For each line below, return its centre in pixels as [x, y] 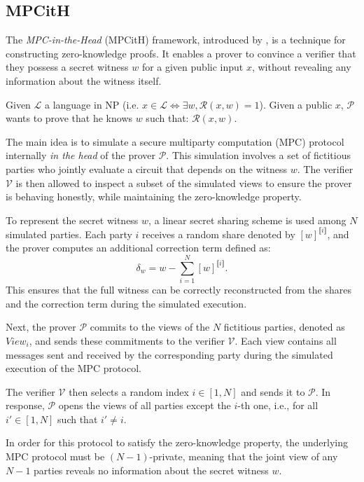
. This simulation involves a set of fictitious [258, 155]
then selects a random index [129, 391]
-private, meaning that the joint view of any [244, 456]
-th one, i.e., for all [278, 405]
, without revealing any [301, 67]
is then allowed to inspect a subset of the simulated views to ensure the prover [184, 183]
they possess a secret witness [67, 67]
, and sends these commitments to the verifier [127, 340]
